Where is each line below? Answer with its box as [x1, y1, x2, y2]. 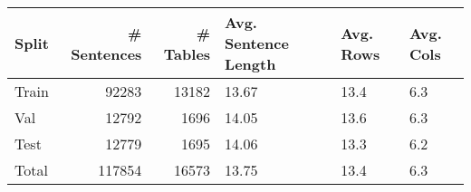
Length [225, 53, 276, 74]
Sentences [71, 43, 142, 64]
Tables [163, 43, 211, 64]
